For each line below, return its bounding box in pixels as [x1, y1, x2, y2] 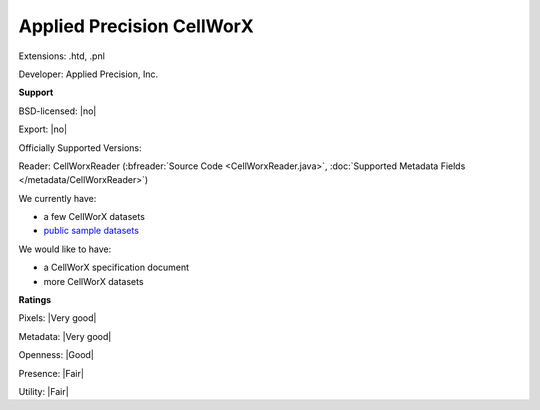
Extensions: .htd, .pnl [18, 50, 105, 62]
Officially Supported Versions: [18, 141, 142, 154]
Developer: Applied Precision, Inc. [18, 68, 159, 80]
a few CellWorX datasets [43, 211, 145, 223]
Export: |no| [18, 123, 68, 135]
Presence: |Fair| [18, 367, 85, 379]
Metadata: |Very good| [18, 330, 112, 342]
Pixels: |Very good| [18, 312, 97, 324]
